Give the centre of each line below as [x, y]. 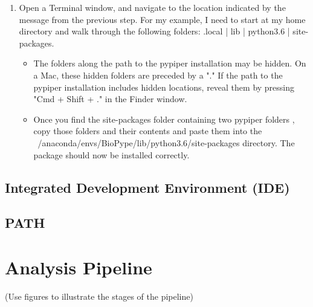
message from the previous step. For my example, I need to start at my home [162, 19]
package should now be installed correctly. [111, 154]
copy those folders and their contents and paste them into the [148, 131]
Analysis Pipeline [79, 267]
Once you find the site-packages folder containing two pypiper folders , [164, 119]
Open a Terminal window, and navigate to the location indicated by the [152, 7]
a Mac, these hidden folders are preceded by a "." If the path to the [158, 75]
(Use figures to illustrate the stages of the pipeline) [99, 296]
